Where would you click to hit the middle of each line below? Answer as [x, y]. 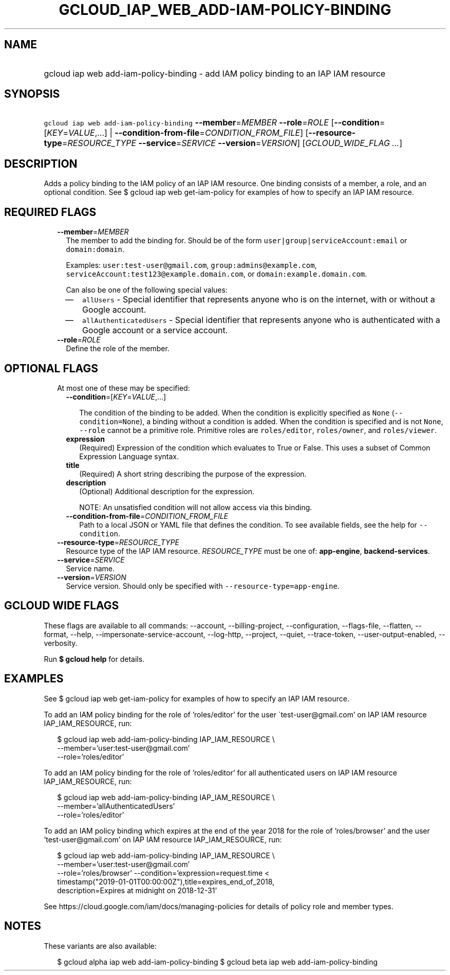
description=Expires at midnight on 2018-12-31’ [137, 890]
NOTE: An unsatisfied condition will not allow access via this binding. [196, 507]
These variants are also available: [100, 946]
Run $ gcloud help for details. [94, 659]
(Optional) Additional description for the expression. [167, 491]
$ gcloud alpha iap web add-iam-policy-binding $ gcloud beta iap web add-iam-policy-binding [218, 962]
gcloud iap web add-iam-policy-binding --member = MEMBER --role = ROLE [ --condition [212, 123]
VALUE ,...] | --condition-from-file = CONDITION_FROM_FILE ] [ [189, 133]
